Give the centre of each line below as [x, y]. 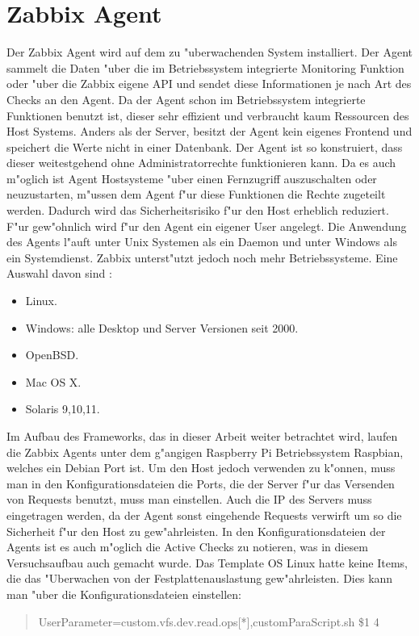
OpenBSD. [52, 355]
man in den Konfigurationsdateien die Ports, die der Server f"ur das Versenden [201, 483]
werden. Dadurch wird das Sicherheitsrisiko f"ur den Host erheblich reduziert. [198, 210]
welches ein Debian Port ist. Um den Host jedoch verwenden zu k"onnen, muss [201, 468]
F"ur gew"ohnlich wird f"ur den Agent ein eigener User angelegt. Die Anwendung [207, 226]
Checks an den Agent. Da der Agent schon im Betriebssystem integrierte [186, 99]
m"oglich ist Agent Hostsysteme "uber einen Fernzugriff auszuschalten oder [192, 178]
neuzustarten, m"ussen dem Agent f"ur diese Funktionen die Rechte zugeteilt [196, 194]
